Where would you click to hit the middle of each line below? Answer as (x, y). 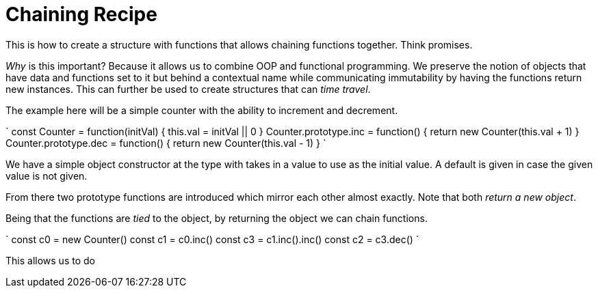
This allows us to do (50, 260)
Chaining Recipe (81, 14)
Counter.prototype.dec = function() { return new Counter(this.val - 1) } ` (166, 143)
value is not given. (47, 176)
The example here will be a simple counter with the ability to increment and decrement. (202, 110)
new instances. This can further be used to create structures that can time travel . (188, 89)
